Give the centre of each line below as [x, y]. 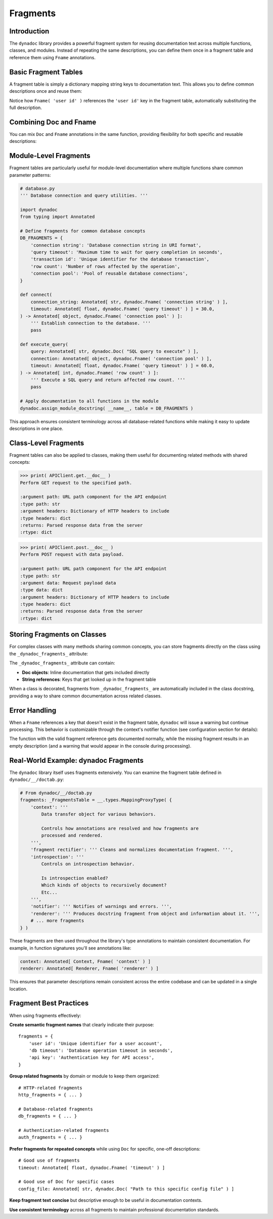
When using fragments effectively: [45, 1015]
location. [18, 989]
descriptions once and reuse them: [46, 91]
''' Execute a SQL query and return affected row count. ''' [108, 380]
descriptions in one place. [36, 428]
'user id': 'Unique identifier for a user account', [96, 1043]
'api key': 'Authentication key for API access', [91, 1058]
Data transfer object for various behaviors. [99, 814]
